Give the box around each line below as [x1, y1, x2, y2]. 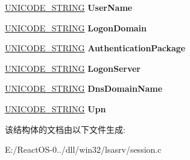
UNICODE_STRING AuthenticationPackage [5, 42, 186, 54]
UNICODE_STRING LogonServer [5, 62, 141, 74]
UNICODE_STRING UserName [5, 1, 133, 13]
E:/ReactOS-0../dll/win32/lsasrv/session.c [5, 143, 162, 156]
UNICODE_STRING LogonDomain [5, 21, 147, 34]
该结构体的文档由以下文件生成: [5, 123, 125, 135]
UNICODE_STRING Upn [5, 102, 106, 115]
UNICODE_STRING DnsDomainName [5, 82, 163, 95]
